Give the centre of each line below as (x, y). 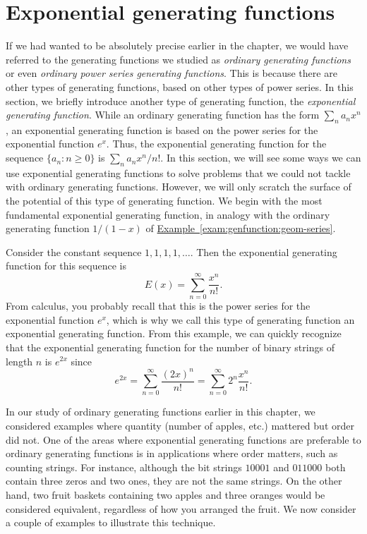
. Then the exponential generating (264, 251)
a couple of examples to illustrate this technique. (111, 522)
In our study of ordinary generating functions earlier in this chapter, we (161, 412)
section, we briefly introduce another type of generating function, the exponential (181, 101)
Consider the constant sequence (74, 251)
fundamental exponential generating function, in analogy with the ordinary (168, 214)
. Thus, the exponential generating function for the (216, 144)
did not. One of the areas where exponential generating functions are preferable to (183, 439)
